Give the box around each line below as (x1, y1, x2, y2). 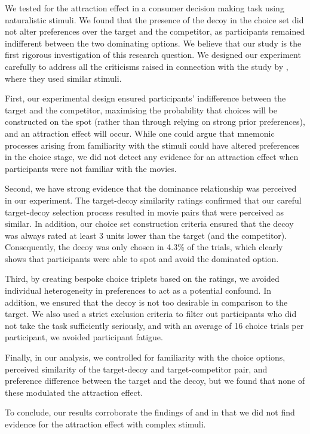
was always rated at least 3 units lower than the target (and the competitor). (5, 229, 287, 241)
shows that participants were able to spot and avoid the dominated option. (5, 252, 279, 264)
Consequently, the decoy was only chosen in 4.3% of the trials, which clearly (5, 241, 283, 253)
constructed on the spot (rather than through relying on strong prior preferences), (5, 115, 305, 128)
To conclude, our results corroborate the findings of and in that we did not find (5, 406, 295, 418)
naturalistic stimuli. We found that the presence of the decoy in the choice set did (5, 13, 304, 26)
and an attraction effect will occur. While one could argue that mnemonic (5, 127, 275, 139)
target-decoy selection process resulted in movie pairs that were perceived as (5, 205, 284, 218)
